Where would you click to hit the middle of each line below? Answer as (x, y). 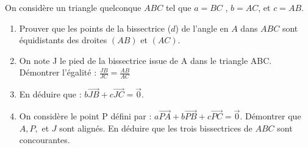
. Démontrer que (270, 116)
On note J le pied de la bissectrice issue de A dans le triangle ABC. (145, 60)
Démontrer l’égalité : (58, 72)
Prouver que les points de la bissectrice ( (95, 28)
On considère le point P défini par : (85, 116)
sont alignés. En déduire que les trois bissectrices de (156, 128)
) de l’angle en (202, 28)
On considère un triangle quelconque (73, 7)
